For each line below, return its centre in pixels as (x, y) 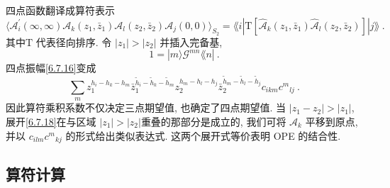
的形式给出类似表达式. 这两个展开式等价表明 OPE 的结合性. (203, 135)
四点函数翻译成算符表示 (60, 10)
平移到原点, (331, 121)
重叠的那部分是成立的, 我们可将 (213, 121)
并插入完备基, (191, 42)
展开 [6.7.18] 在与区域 (51, 121)
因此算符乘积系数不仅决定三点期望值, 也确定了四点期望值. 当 (146, 107)
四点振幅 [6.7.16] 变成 (51, 68)
